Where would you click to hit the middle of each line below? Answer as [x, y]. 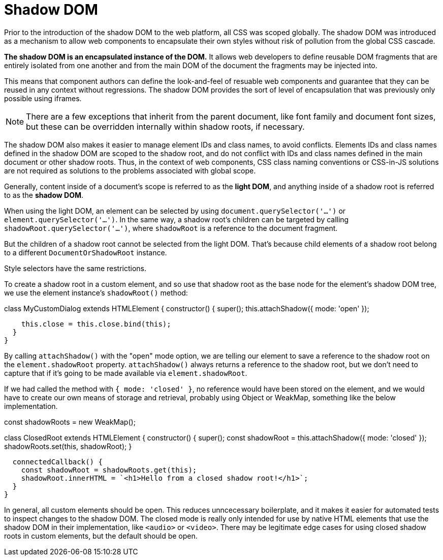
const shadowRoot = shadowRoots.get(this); [109, 470]
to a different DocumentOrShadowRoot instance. [86, 252]
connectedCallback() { [57, 462]
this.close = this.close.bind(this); [96, 324]
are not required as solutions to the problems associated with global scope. [130, 170]
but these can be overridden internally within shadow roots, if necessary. [165, 126]
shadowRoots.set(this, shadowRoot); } [68, 446]
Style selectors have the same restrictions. [75, 268]
